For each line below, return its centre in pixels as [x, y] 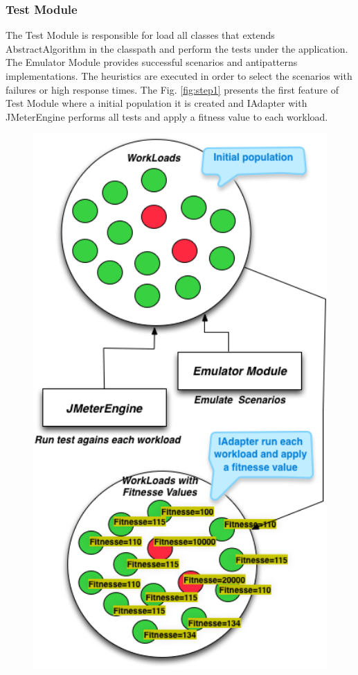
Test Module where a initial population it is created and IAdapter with [156, 103]
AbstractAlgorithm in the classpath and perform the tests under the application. [177, 48]
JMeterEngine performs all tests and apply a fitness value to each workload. [167, 116]
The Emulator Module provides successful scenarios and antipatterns [152, 62]
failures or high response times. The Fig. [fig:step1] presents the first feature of [172, 89]
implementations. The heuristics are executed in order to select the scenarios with [179, 76]
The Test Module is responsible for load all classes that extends [140, 35]
